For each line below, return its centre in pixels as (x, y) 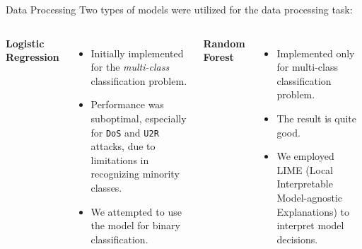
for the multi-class (130, 67)
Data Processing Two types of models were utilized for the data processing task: (179, 9)
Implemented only (316, 53)
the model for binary (135, 225)
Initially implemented (137, 53)
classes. (106, 187)
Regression (33, 57)
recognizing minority (135, 174)
